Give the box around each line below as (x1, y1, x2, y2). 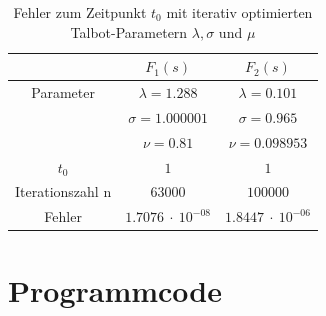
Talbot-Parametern (70, 21, 188, 42)
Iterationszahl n (15, 181, 112, 202)
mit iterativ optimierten (166, 2, 313, 22)
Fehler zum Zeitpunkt (13, 2, 147, 22)
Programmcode (8, 269, 223, 310)
